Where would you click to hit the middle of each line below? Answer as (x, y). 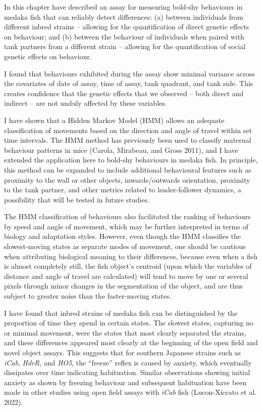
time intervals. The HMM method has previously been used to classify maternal (128, 140)
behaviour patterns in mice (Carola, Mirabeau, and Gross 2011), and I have (121, 150)
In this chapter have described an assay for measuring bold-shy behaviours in (123, 7)
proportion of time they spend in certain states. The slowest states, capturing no (129, 323)
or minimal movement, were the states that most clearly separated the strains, (125, 332)
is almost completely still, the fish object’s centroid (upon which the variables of (128, 266)
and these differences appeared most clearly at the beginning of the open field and (131, 342)
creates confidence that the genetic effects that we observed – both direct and (124, 93)
